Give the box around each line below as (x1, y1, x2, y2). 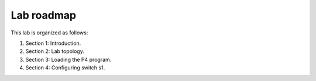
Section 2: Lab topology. (25, 48, 84, 55)
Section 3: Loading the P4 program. (25, 56, 112, 63)
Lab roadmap (11, 9, 76, 22)
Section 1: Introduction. (25, 40, 81, 47)
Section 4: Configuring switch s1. (25, 64, 105, 71)
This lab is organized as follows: (11, 29, 88, 36)
